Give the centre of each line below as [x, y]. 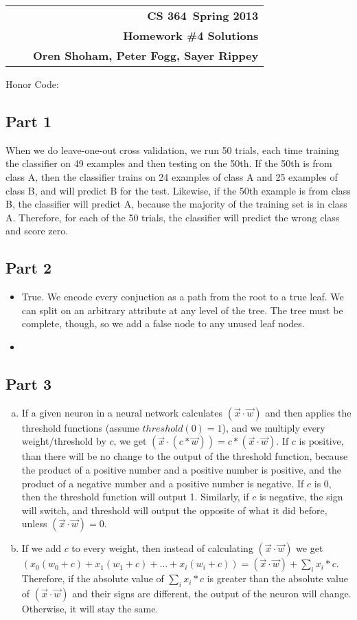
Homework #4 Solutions [191, 35]
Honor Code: [32, 84]
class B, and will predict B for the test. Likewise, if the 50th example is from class [178, 190]
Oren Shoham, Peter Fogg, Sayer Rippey [146, 55]
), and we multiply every [274, 427]
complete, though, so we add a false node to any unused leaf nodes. [163, 323]
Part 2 [29, 268]
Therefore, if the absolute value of [93, 578]
